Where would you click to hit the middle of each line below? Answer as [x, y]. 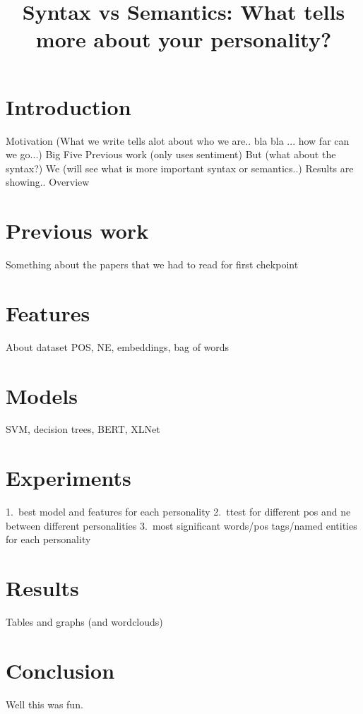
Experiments [69, 478]
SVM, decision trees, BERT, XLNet [83, 429]
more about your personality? [184, 39]
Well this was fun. [44, 704]
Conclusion [60, 670]
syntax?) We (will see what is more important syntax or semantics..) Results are [180, 168]
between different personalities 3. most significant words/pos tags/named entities [181, 525]
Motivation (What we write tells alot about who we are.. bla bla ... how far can [178, 140]
